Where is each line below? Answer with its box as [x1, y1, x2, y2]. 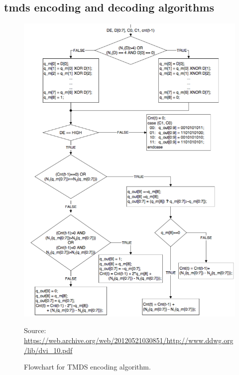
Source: [24, 325, 46, 336]
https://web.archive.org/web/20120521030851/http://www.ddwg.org [24, 335, 234, 345]
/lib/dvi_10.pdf [24, 345, 73, 355]
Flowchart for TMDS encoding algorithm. [24, 362, 151, 372]
